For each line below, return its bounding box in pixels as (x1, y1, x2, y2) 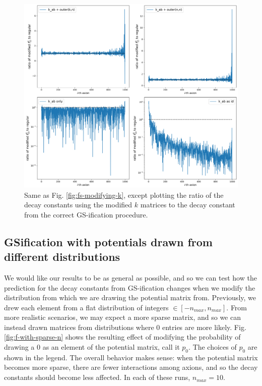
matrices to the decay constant (140, 199, 235, 210)
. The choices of (188, 342, 237, 352)
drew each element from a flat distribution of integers (4, 302, 169, 312)
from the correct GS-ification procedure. (24, 209, 148, 219)
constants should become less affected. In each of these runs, (4, 372, 190, 382)
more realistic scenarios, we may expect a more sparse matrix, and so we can (4, 312, 241, 322)
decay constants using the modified (24, 199, 133, 210)
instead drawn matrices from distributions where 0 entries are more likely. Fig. (4, 321, 246, 332)
